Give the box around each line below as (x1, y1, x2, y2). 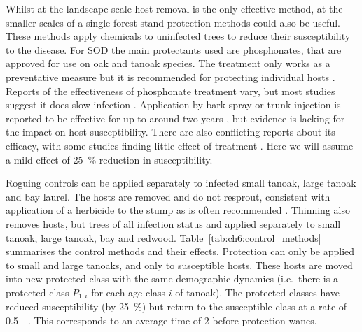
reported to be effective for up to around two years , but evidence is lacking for (6, 110, 345, 125)
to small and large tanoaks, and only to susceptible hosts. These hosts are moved (6, 257, 353, 272)
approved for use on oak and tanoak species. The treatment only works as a (6, 56, 330, 71)
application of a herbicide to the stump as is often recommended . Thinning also (6, 203, 350, 217)
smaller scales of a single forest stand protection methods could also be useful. (6, 15, 340, 29)
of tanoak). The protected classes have (175, 284, 340, 299)
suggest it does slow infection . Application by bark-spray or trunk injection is (6, 97, 341, 112)
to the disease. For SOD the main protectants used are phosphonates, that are (6, 42, 342, 57)
